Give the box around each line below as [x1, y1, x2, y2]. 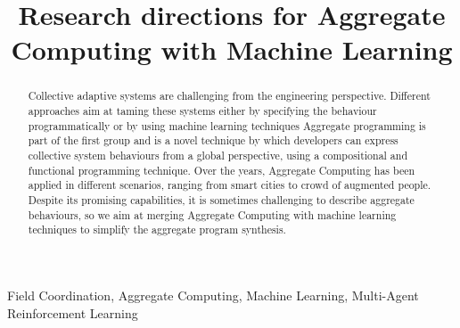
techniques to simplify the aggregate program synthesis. [28, 222, 286, 237]
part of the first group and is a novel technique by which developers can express [28, 133, 398, 148]
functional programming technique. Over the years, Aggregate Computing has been [28, 162, 415, 177]
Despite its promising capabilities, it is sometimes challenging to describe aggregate [28, 192, 415, 207]
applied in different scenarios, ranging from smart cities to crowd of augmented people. [28, 177, 431, 193]
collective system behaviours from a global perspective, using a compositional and [28, 147, 408, 162]
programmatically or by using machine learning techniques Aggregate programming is [28, 118, 426, 133]
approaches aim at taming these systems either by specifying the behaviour [28, 103, 377, 119]
